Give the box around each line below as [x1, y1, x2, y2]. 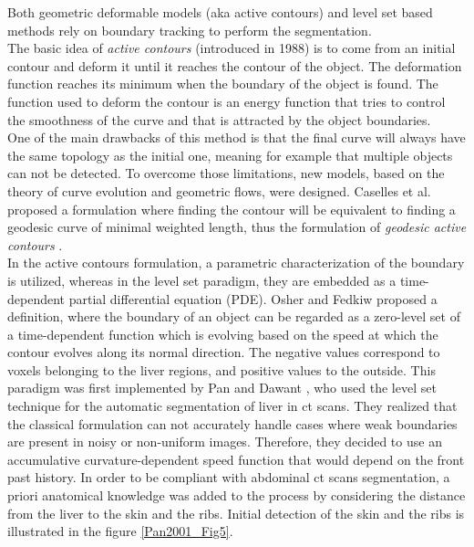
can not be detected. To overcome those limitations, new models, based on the [7, 163, 445, 183]
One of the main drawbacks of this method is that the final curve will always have [7, 128, 466, 147]
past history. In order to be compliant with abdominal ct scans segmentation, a [7, 468, 450, 487]
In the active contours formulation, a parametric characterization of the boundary [7, 253, 465, 272]
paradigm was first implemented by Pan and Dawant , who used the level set [7, 378, 437, 397]
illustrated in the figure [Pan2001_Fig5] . [7, 521, 233, 541]
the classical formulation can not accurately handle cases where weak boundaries [7, 414, 458, 433]
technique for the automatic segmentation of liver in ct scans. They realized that [7, 396, 458, 416]
